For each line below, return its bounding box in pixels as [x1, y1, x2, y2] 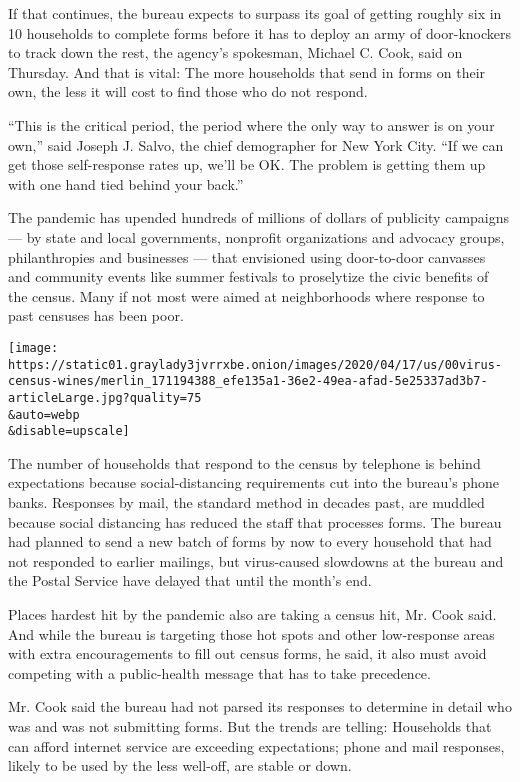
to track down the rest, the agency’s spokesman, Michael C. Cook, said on [8, 42, 463, 63]
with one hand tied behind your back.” [8, 173, 244, 194]
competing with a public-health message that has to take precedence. [8, 662, 431, 683]
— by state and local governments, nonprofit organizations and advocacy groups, [8, 226, 505, 247]
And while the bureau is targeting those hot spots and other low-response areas [8, 623, 495, 644]
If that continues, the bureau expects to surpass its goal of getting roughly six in [8, 3, 502, 23]
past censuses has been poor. [8, 305, 184, 326]
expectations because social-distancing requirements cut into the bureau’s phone [8, 472, 499, 493]
